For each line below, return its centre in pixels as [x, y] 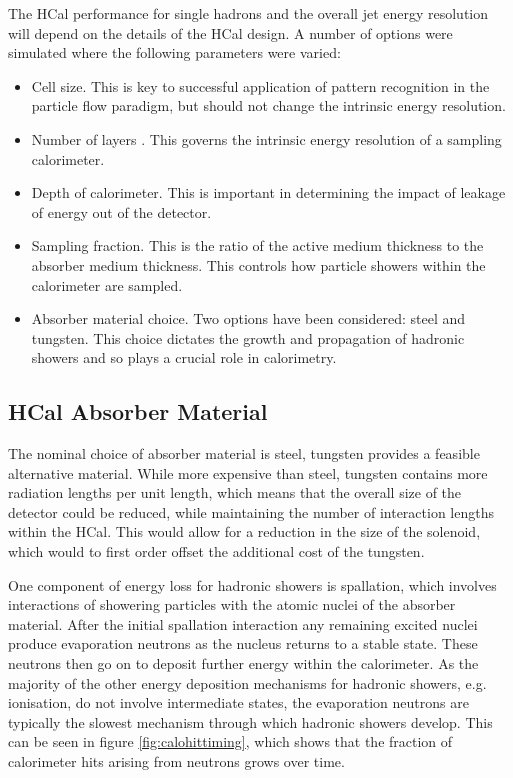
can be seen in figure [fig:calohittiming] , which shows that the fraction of [230, 741]
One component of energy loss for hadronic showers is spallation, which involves [252, 584]
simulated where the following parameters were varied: [174, 52]
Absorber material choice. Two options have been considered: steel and [248, 318]
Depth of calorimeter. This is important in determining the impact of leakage [268, 192]
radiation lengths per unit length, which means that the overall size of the [235, 492]
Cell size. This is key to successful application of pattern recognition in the [260, 85]
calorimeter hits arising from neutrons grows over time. [176, 761]
